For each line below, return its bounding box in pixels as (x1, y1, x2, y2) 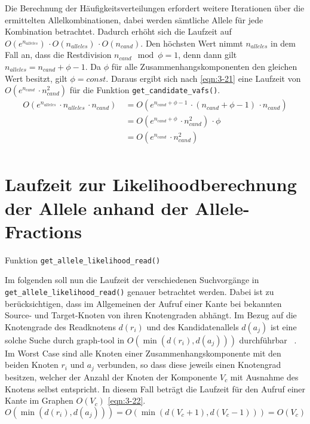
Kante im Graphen (5, 394, 73, 407)
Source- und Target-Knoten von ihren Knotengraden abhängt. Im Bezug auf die (5, 309, 297, 321)
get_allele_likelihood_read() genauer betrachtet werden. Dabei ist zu (5, 285, 274, 298)
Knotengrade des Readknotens (5, 320, 116, 333)
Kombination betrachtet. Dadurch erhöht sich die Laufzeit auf (5, 25, 232, 38)
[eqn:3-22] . (108, 394, 146, 407)
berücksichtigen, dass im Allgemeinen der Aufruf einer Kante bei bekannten (5, 297, 282, 309)
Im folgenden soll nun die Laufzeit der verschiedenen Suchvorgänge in (5, 274, 259, 286)
